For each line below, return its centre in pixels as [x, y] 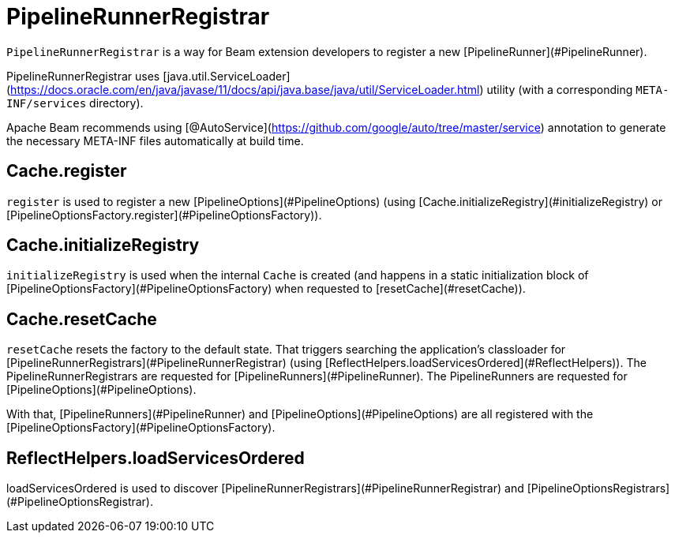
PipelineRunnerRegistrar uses [83, 76]
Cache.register [67, 171]
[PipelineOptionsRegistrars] [598, 488]
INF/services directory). [75, 103]
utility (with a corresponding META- [578, 89]
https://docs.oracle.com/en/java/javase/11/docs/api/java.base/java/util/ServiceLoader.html [245, 89]
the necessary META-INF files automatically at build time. [155, 140]
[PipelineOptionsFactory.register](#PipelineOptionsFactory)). [164, 215]
